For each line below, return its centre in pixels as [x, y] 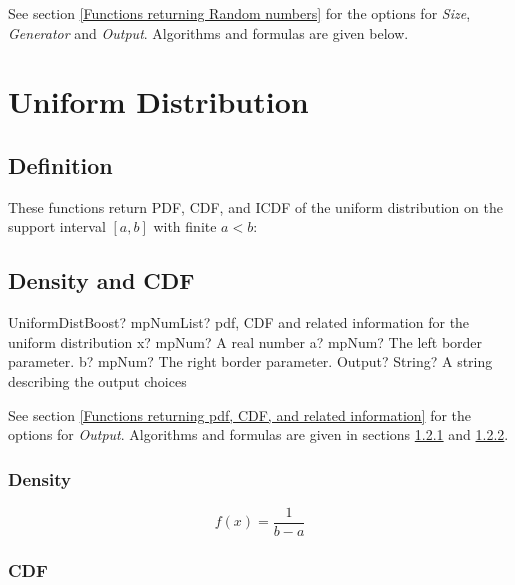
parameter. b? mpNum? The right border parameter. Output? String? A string [250, 361]
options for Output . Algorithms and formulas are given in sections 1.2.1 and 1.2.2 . [258, 434]
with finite [185, 226]
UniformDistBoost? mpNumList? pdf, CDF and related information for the [239, 322]
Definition [60, 164]
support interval [57, 226]
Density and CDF [101, 280]
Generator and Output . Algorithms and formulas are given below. [208, 32]
